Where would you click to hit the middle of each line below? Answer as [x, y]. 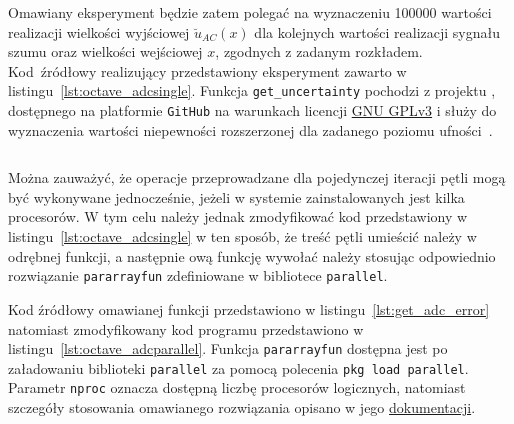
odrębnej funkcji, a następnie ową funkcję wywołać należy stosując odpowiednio [252, 255]
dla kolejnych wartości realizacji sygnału [377, 31]
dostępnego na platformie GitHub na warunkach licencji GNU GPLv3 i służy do [252, 110]
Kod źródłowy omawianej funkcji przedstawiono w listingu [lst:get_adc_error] [249, 308]
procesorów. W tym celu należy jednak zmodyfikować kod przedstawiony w [238, 216]
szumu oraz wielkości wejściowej [105, 51]
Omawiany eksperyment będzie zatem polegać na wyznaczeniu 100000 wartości [250, 12]
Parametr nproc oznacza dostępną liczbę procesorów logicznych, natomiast [237, 387]
